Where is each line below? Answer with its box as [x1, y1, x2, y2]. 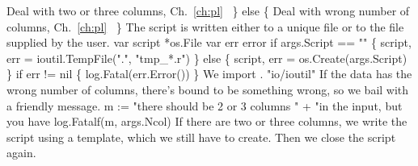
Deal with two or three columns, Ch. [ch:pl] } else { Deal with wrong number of [6, 2, 410, 19]
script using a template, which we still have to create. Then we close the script [6, 128, 396, 145]
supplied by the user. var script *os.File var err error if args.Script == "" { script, [6, 34, 412, 51]
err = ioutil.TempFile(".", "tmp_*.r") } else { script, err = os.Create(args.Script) [6, 49, 407, 66]
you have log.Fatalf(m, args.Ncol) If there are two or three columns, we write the [6, 113, 407, 130]
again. [6, 144, 36, 161]
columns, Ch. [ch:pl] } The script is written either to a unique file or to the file [6, 18, 404, 35]
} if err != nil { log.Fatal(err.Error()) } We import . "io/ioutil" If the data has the [6, 65, 412, 82]
